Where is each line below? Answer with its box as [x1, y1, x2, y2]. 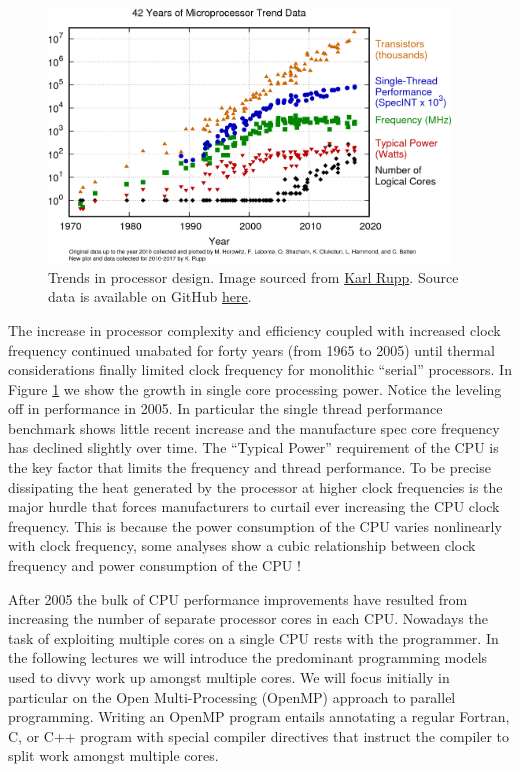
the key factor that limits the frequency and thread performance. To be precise [8, 457, 491, 478]
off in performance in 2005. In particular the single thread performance [8, 398, 443, 419]
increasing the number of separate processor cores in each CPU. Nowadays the [8, 608, 488, 629]
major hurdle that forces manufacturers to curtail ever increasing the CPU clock [8, 496, 500, 517]
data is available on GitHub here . [48, 286, 252, 307]
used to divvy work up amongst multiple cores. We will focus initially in [8, 667, 450, 688]
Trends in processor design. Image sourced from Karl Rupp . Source [48, 266, 459, 287]
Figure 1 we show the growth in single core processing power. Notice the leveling [8, 378, 502, 399]
